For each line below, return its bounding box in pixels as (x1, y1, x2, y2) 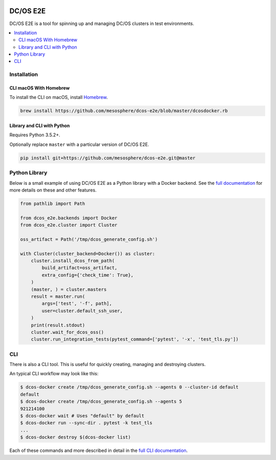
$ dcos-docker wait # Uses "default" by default (20, 413, 145, 419)
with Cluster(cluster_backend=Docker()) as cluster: (20, 251, 155, 256)
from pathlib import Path (20, 201, 85, 206)
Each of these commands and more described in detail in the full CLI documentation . (9, 447, 188, 454)
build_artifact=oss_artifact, (41, 265, 118, 271)
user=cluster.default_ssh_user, (41, 308, 123, 313)
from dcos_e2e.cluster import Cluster (20, 222, 118, 228)
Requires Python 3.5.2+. (9, 132, 61, 138)
